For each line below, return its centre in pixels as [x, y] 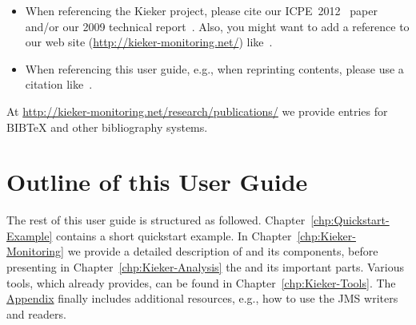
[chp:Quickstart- [350, 220]
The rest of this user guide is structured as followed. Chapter [156, 220]
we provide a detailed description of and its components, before [223, 251]
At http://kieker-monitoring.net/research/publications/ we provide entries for [197, 111]
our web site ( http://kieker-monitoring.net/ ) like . [149, 42]
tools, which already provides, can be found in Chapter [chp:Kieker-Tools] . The [201, 282]
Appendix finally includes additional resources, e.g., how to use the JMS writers [202, 298]
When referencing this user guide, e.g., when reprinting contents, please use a [214, 68]
